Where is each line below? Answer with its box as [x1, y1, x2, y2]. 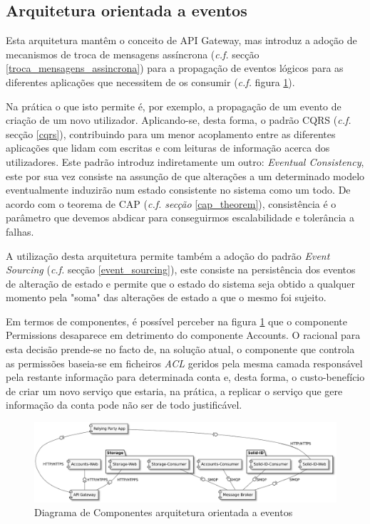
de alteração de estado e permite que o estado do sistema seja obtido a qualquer [6, 276, 356, 290]
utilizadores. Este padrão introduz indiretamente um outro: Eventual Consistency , [6, 154, 364, 169]
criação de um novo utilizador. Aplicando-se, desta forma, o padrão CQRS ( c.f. [6, 112, 351, 127]
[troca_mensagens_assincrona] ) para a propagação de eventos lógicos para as [6, 61, 344, 75]
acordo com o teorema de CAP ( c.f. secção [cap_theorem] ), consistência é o [6, 196, 336, 211]
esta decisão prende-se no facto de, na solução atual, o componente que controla [6, 342, 355, 357]
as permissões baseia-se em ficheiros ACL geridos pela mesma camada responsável [6, 355, 363, 370]
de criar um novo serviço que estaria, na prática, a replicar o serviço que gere [6, 383, 343, 398]
